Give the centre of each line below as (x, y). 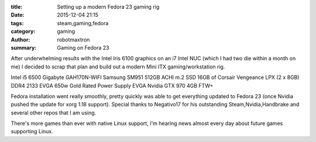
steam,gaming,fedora (83, 23)
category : (23, 32)
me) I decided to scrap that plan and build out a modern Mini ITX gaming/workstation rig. (118, 67)
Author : (20, 39)
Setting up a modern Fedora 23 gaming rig (108, 7)
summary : (24, 47)
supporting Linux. (32, 131)
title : (17, 7)
